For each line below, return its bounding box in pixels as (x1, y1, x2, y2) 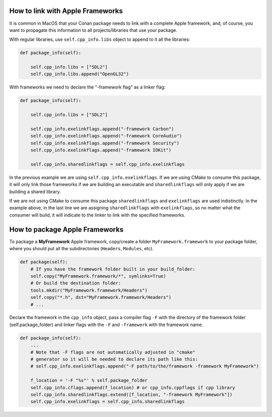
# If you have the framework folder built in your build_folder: (30, 266, 195, 272)
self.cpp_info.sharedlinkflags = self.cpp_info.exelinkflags (30, 161, 185, 167)
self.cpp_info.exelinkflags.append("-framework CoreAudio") (30, 133, 182, 139)
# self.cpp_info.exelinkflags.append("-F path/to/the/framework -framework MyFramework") (30, 363, 259, 369)
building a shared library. (9, 189, 61, 195)
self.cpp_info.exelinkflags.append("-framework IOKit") (30, 147, 172, 153)
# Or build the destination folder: (30, 281, 121, 286)
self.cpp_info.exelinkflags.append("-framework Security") (30, 140, 180, 146)
